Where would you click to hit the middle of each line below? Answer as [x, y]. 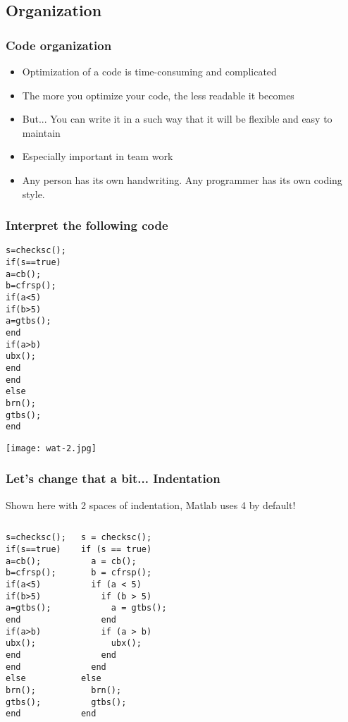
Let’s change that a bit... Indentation [113, 478]
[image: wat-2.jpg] [51, 448]
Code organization [59, 45]
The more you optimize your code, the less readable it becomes [158, 95]
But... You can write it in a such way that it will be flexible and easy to [177, 119]
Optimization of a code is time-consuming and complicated [149, 71]
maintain [41, 132]
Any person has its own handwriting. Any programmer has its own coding [182, 179]
